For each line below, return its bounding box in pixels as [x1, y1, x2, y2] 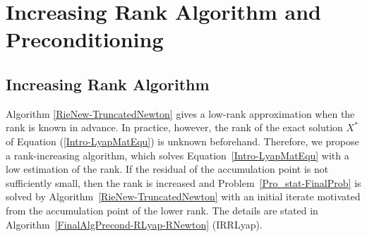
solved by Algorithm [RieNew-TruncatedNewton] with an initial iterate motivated [6, 189, 361, 204]
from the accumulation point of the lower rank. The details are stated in [6, 202, 318, 217]
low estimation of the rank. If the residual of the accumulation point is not [6, 162, 329, 176]
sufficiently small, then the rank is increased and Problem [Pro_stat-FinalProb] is [6, 175, 361, 190]
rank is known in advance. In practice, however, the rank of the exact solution [6, 120, 343, 135]
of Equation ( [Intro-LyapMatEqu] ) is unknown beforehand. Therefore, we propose [6, 133, 359, 148]
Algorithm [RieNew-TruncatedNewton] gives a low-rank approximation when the [6, 106, 355, 121]
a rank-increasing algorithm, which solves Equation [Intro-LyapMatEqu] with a [6, 147, 349, 162]
